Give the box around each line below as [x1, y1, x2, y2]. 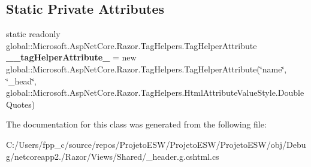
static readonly [6, 28, 61, 40]
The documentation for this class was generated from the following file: [6, 118, 267, 130]
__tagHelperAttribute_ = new [6, 51, 137, 63]
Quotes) [6, 98, 35, 110]
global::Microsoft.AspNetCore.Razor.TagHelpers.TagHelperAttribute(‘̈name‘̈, [6, 62, 287, 75]
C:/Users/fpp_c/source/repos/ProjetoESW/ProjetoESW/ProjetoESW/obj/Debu [6, 138, 306, 150]
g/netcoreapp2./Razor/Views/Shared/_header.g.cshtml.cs [6, 150, 219, 162]
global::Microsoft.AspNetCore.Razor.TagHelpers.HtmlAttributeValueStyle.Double [6, 86, 304, 99]
